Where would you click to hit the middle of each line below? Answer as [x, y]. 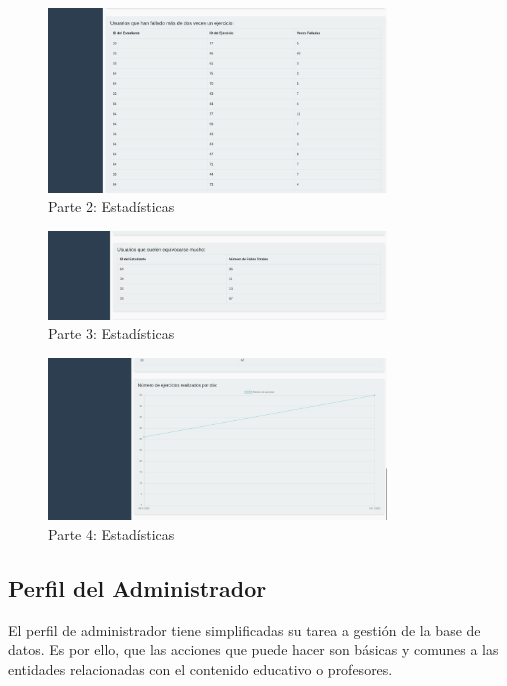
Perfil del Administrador [137, 587]
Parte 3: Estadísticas [111, 333]
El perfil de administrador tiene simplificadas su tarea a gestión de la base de [244, 629]
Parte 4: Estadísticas [111, 533]
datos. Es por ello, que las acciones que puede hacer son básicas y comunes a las [253, 649]
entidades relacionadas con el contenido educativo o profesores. [200, 668]
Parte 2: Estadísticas [111, 206]
